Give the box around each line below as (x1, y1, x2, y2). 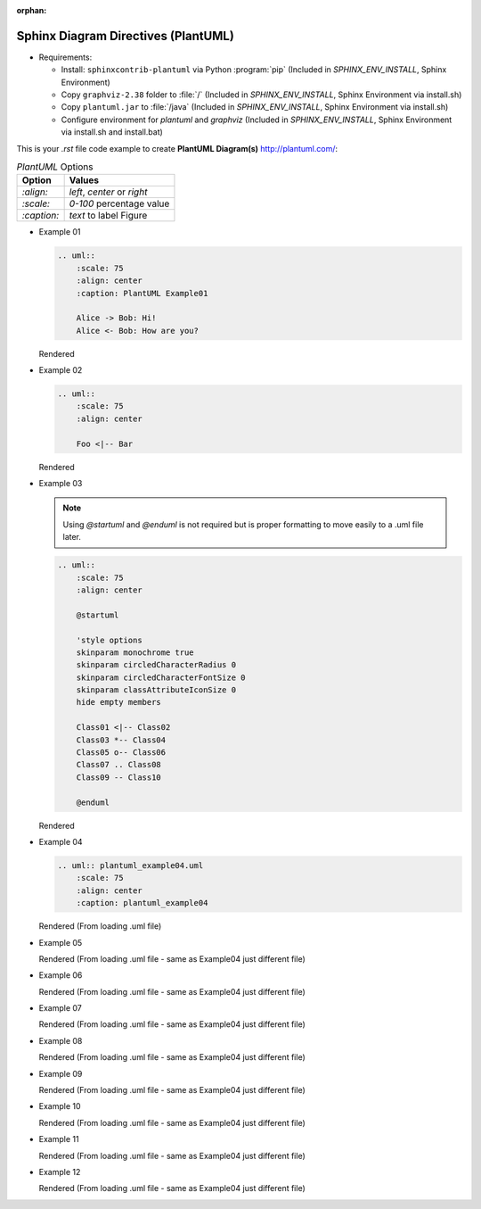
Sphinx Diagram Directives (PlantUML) (16, 28, 235, 44)
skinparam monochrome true (76, 647, 195, 658)
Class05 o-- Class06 (76, 748, 167, 758)
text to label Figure (69, 210, 148, 222)
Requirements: (38, 52, 93, 62)
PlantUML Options (16, 161, 94, 173)
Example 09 (38, 1068, 83, 1079)
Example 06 (38, 970, 83, 981)
